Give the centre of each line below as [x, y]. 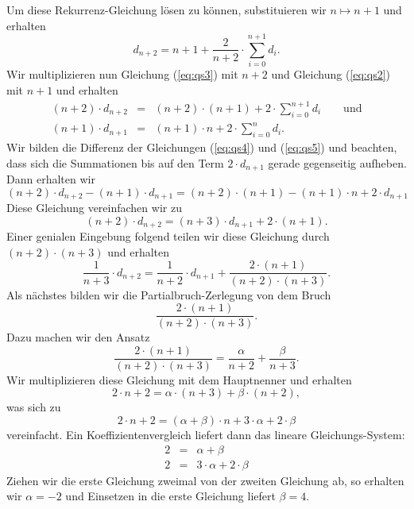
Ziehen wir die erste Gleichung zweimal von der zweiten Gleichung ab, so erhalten [205, 480]
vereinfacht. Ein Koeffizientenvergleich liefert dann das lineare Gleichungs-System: [206, 435]
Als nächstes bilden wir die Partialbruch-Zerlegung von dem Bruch [169, 294]
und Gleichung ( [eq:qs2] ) [331, 74]
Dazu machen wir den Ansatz [78, 337]
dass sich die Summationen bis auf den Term [115, 162]
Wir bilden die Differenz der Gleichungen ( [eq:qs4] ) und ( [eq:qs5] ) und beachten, [202, 147]
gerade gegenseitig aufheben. [337, 162]
